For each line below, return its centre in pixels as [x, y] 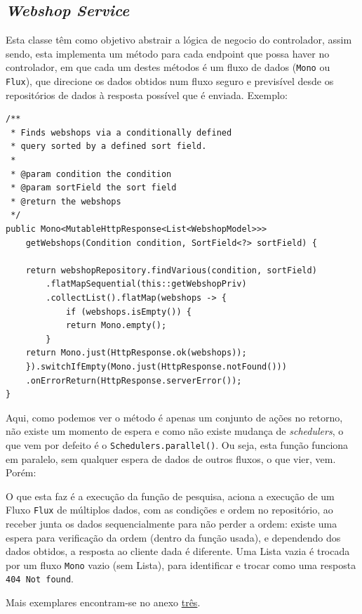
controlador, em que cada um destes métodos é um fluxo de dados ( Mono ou [168, 67]
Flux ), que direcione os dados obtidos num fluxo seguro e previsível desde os [170, 81]
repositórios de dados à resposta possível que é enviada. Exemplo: [147, 94]
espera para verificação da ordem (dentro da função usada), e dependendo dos [173, 537]
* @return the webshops [66, 201]
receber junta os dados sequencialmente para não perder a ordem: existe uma [172, 524]
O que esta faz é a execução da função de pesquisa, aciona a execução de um [170, 496]
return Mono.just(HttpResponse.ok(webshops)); [136, 353]
